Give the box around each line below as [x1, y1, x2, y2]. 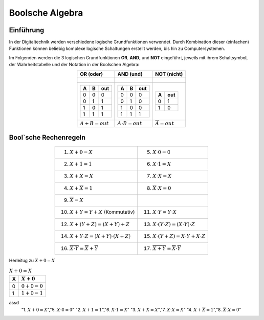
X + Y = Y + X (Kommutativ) [69, 208, 135, 215]
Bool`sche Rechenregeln [9, 134, 86, 142]
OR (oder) [80, 70, 103, 77]
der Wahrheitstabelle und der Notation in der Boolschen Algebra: [9, 62, 139, 68]
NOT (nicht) [154, 70, 183, 77]
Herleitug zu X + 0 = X [9, 257, 55, 264]
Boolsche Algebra [9, 7, 83, 18]
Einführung [9, 26, 44, 34]
